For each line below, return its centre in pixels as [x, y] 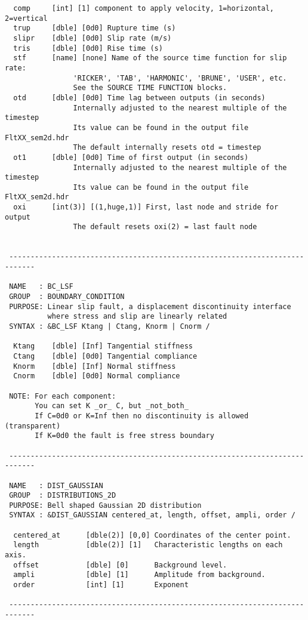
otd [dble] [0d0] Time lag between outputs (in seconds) [139, 98]
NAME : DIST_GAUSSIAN [56, 485]
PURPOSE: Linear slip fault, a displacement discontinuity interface [150, 306]
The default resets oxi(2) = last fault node [165, 227]
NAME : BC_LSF [41, 287]
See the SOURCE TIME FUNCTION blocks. [150, 88]
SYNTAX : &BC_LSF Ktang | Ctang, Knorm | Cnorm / [110, 326]
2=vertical [26, 18]
